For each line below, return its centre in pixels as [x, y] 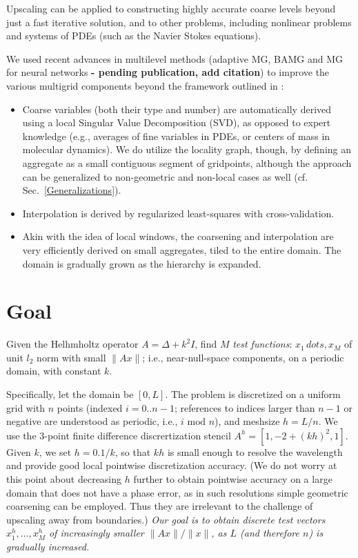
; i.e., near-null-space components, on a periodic [243, 357]
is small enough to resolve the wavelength [255, 451]
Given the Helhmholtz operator [72, 344]
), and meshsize [247, 421]
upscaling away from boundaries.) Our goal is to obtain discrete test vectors [166, 519]
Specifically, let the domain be [70, 394]
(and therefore [270, 533]
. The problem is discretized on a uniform [253, 394]
